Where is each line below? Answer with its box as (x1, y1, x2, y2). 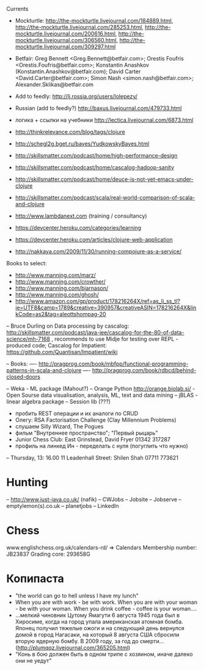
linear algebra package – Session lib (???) (6, 398, 111, 405)
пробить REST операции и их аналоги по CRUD (15, 410, 139, 417)
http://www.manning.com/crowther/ (15, 278, 106, 285)
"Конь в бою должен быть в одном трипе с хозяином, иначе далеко (15, 650, 194, 658)
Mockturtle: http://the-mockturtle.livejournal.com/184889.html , (15, 17, 173, 24)
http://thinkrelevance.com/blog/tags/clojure (15, 128, 125, 135)
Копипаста (6, 572, 64, 586)
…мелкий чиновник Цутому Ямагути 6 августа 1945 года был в (15, 611, 180, 619)
